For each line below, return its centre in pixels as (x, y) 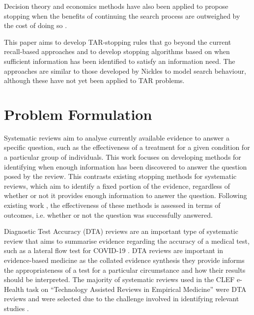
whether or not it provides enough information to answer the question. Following (126, 195)
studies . (16, 308)
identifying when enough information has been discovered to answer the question (126, 166)
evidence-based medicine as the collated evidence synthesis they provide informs (124, 260)
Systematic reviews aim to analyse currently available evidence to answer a (117, 137)
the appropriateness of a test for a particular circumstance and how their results (125, 270)
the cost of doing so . (36, 25)
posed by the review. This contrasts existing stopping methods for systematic (120, 176)
